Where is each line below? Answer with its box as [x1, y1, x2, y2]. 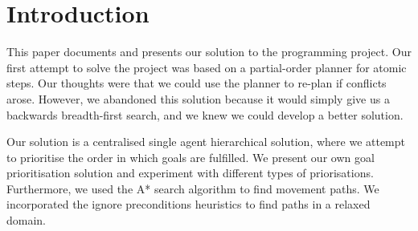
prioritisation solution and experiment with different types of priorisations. [6, 164, 374, 181]
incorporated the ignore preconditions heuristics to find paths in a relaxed [6, 196, 371, 213]
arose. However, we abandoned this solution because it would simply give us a [6, 90, 390, 107]
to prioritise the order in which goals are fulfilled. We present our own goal [6, 148, 375, 165]
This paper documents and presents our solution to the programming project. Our [6, 43, 412, 60]
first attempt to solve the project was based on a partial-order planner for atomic [6, 59, 407, 75]
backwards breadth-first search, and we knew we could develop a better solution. [6, 106, 404, 123]
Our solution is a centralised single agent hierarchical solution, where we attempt [6, 133, 406, 150]
